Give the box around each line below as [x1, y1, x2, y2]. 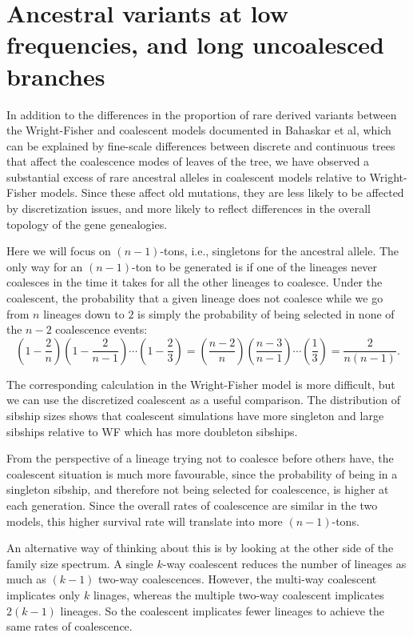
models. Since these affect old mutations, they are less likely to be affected [40, 184, 404, 201]
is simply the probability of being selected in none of [137, 305, 395, 322]
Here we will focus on [6, 242, 111, 259]
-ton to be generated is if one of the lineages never [132, 258, 378, 274]
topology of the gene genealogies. [6, 215, 168, 232]
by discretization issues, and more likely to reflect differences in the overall [6, 200, 371, 217]
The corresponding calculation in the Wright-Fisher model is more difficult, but [6, 375, 395, 392]
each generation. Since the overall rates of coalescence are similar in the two [6, 496, 378, 513]
